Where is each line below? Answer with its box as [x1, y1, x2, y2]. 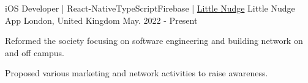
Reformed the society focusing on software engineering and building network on [5, 34, 303, 47]
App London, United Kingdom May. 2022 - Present [5, 13, 198, 26]
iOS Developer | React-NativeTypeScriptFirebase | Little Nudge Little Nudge [5, 2, 295, 14]
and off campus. [5, 46, 64, 59]
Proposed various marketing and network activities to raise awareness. [5, 67, 268, 79]
